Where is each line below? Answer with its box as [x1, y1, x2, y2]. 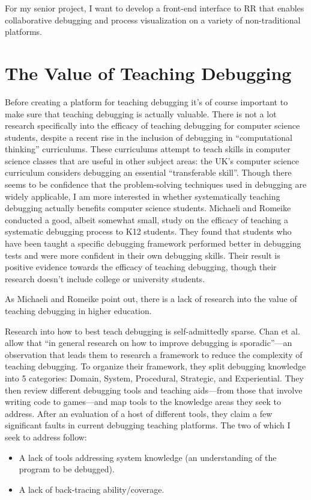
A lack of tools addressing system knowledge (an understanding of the [19, 451, 277, 463]
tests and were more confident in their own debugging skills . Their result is [5, 248, 280, 261]
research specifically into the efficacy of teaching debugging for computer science [5, 119, 300, 132]
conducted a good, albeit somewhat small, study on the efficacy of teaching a [5, 213, 288, 226]
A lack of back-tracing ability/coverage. [19, 483, 165, 495]
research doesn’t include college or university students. [5, 272, 205, 285]
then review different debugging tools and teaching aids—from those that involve [5, 383, 303, 396]
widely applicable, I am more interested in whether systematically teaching [5, 190, 280, 202]
